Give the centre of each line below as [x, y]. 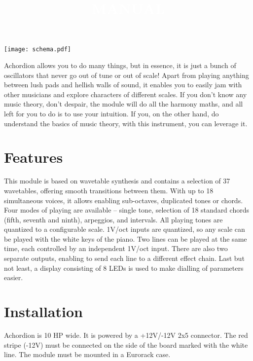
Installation [43, 311]
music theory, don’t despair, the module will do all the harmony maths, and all [124, 104]
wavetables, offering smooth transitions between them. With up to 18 [109, 190]
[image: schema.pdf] [38, 50]
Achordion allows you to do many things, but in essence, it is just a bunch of [120, 65]
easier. [14, 277]
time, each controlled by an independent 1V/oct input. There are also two [116, 248]
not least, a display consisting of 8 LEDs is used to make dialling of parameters [124, 268]
